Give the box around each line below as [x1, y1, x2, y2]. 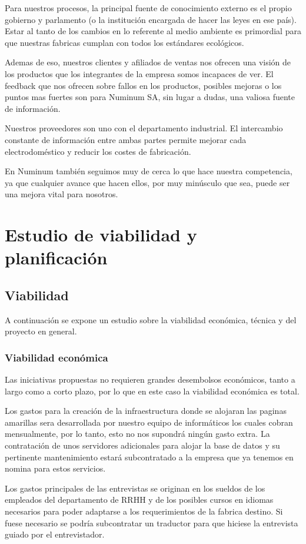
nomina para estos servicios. [5, 462, 106, 475]
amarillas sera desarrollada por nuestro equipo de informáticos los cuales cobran [5, 416, 293, 428]
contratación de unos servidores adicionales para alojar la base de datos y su [5, 439, 280, 452]
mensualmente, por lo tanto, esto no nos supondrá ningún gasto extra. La [5, 427, 270, 440]
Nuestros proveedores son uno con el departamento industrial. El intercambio [5, 122, 283, 134]
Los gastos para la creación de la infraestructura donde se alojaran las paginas [5, 404, 287, 417]
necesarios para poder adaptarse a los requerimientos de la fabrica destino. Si [5, 505, 283, 518]
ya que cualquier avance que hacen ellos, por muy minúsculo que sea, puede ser [5, 176, 290, 188]
